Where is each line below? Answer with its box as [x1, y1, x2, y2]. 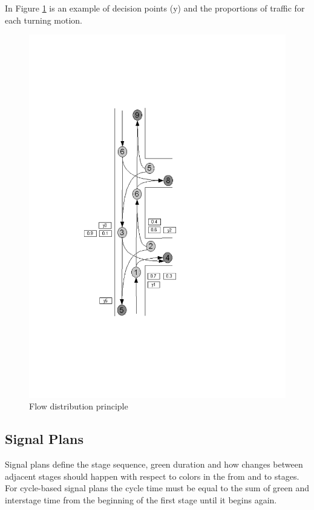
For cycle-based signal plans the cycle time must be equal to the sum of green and [5, 482, 310, 494]
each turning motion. [5, 13, 83, 26]
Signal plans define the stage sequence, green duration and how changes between [5, 458, 303, 471]
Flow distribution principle [29, 400, 128, 412]
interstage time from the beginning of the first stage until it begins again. [5, 494, 277, 506]
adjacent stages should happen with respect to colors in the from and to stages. [5, 469, 299, 482]
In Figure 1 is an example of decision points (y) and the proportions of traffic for [5, 2, 305, 14]
